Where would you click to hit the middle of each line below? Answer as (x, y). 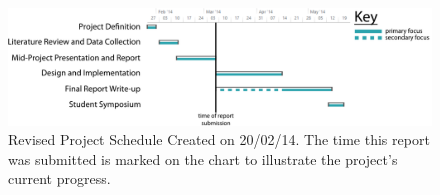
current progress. (59, 178)
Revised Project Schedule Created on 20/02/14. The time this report (219, 139)
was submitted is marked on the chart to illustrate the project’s (203, 158)
